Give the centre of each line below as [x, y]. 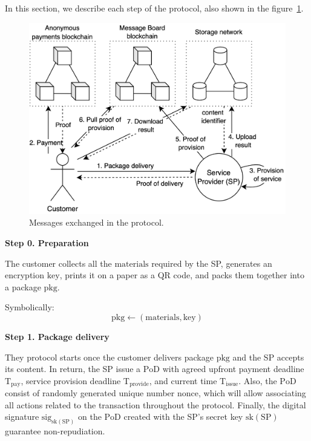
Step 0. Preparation [47, 243]
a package [23, 286]
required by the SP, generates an [212, 263]
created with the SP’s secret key [183, 416]
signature [22, 416]
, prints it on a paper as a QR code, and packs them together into [182, 275]
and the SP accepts [268, 357]
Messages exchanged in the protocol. [97, 222]
